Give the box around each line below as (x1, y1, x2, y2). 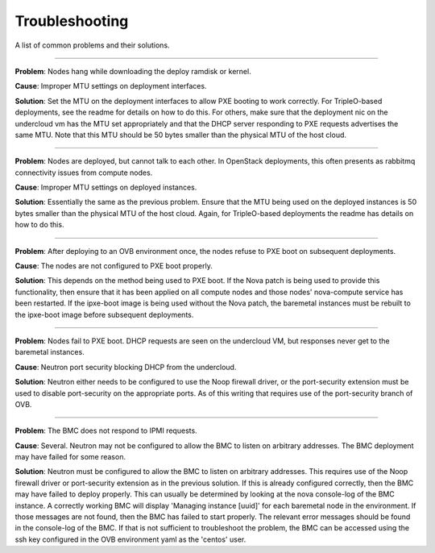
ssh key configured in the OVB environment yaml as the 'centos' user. (14, 534, 246, 544)
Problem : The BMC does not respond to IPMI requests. (14, 426, 197, 435)
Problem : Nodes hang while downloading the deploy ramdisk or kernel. (14, 66, 251, 76)
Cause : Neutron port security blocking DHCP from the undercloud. (14, 362, 237, 372)
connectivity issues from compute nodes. (14, 168, 153, 177)
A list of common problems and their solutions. (14, 40, 170, 50)
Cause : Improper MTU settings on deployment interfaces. (14, 81, 207, 91)
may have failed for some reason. (14, 452, 126, 462)
